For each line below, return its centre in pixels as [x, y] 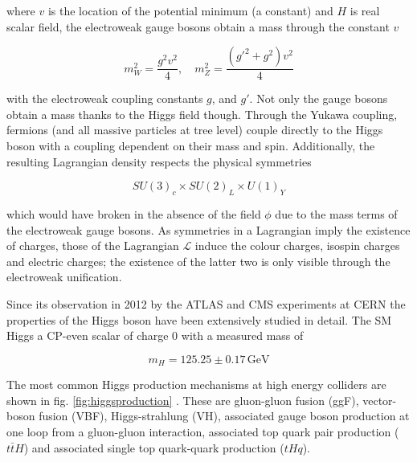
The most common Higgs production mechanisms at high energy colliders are [196, 384]
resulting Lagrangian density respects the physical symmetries [159, 161]
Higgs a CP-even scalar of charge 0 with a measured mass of [155, 335]
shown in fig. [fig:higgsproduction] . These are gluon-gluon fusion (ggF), [183, 400]
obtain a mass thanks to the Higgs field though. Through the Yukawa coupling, [202, 114]
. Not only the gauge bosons [319, 98]
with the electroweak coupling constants [105, 98]
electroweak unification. [64, 277]
